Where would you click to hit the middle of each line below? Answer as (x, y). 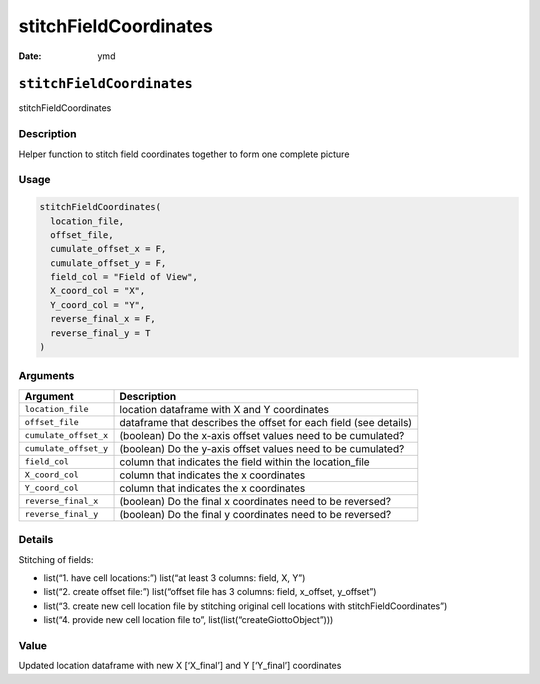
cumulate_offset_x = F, (108, 249)
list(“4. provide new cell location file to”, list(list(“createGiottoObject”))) (188, 620)
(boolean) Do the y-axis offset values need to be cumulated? (262, 448)
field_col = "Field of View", (124, 277)
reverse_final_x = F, (103, 319)
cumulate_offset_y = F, (108, 263)
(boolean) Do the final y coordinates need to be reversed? (255, 514)
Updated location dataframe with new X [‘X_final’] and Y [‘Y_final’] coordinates (180, 666)
